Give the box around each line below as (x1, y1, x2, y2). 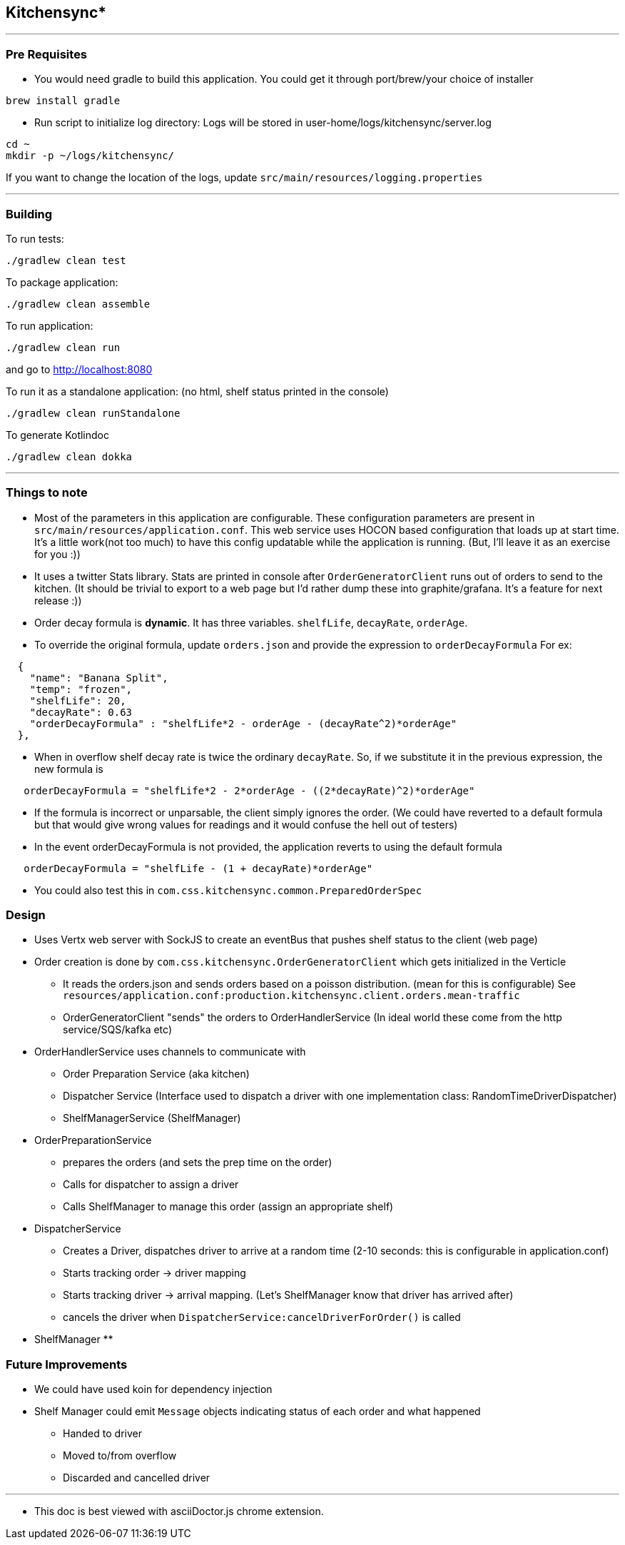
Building (6, 206, 53, 221)
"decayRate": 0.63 (29, 706, 133, 718)
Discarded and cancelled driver (63, 1471, 210, 1484)
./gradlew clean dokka (6, 450, 133, 462)
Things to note (6, 485, 88, 500)
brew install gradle (6, 95, 121, 107)
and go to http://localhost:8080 (6, 363, 153, 375)
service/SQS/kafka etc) (63, 1023, 172, 1036)
